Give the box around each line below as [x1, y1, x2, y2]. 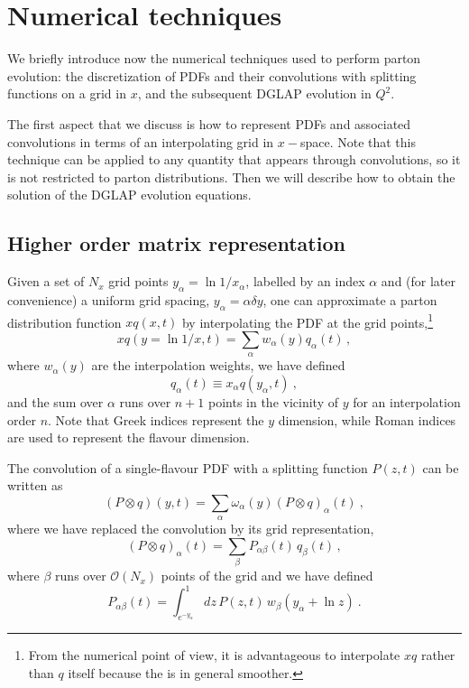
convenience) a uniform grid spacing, [7, 290, 210, 309]
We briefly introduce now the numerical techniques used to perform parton [7, 49, 421, 68]
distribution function [7, 312, 122, 331]
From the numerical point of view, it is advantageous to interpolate [28, 646, 400, 665]
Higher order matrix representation [7, 229, 345, 257]
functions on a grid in [7, 84, 126, 103]
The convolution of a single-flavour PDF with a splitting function [7, 458, 368, 477]
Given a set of [7, 272, 85, 291]
